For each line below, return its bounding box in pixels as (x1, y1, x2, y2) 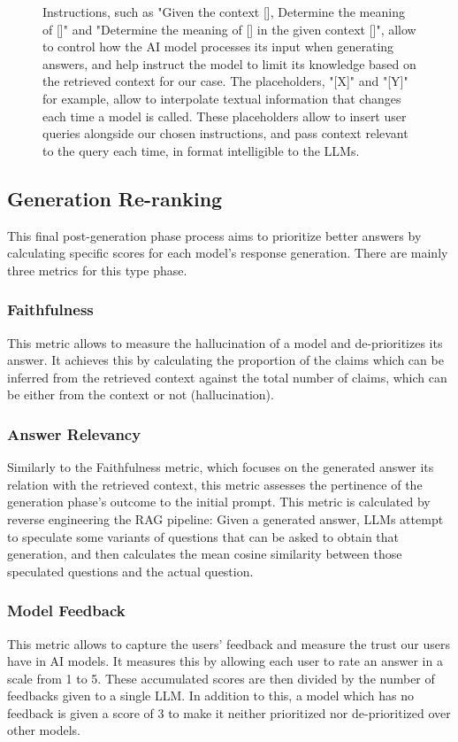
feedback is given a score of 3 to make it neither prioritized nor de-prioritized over (7, 703, 451, 722)
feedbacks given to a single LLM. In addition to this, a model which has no (7, 686, 414, 705)
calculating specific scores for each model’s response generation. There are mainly (7, 243, 448, 262)
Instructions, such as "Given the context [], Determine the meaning (42, 3, 405, 20)
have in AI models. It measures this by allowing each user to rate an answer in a (7, 652, 443, 670)
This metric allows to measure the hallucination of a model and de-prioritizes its (7, 333, 443, 352)
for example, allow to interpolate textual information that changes (42, 89, 401, 107)
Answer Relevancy (7, 422, 141, 444)
